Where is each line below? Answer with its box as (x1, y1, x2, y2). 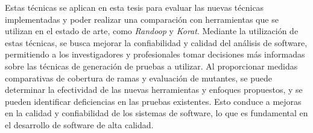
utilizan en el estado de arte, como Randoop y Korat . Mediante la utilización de (5, 25, 299, 37)
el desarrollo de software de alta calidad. (5, 118, 154, 131)
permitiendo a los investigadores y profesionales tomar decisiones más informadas (5, 48, 305, 61)
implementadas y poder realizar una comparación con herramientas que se (5, 13, 279, 25)
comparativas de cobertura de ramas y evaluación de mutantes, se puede (5, 71, 272, 84)
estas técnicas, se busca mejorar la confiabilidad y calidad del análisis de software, (5, 36, 308, 49)
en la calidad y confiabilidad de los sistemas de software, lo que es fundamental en (5, 107, 308, 119)
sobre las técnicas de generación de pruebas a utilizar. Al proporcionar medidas (5, 59, 298, 72)
